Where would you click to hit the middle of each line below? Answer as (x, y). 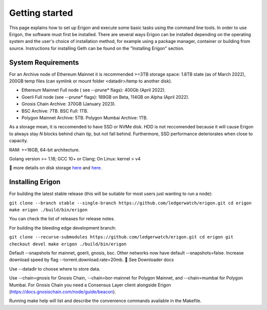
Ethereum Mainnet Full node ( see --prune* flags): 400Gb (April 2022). (93, 90)
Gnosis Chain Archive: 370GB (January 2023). (69, 104)
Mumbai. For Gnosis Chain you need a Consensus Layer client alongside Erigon (90, 285)
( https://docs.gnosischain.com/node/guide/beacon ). (63, 292)
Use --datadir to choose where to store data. (55, 269)
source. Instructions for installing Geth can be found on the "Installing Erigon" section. (97, 48)
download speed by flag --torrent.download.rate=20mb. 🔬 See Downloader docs (91, 260)
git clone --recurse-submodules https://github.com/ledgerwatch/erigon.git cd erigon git (121, 237)
